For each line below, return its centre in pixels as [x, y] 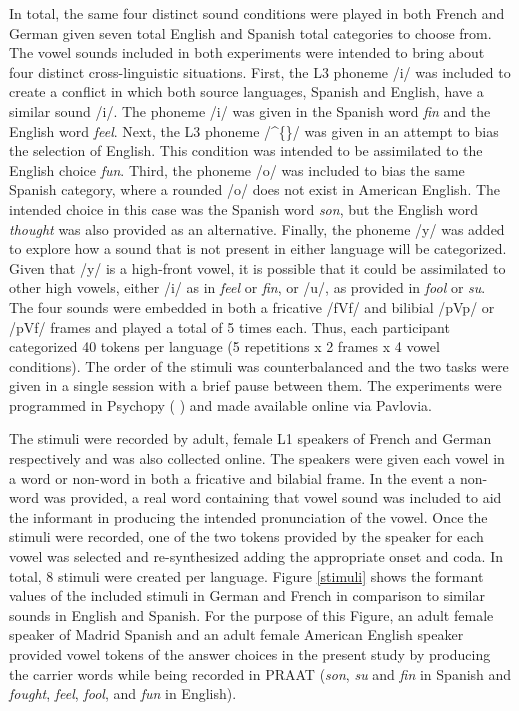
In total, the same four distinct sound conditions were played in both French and [257, 13]
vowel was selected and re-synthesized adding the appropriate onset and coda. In [256, 556]
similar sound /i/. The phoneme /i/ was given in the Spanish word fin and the [250, 110]
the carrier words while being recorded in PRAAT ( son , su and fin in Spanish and [260, 673]
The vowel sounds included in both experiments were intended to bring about [247, 52]
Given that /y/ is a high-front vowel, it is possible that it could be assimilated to [257, 267]
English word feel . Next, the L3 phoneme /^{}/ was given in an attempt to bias [254, 130]
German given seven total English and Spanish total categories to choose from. [250, 32]
